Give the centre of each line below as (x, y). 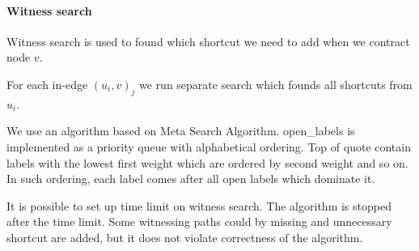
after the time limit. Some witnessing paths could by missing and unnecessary (199, 221)
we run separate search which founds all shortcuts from (276, 84)
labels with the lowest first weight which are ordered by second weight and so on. (207, 162)
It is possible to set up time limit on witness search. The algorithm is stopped (199, 205)
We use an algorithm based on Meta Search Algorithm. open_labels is (181, 131)
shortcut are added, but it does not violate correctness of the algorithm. (185, 237)
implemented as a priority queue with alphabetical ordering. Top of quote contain (209, 146)
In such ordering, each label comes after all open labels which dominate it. (191, 179)
